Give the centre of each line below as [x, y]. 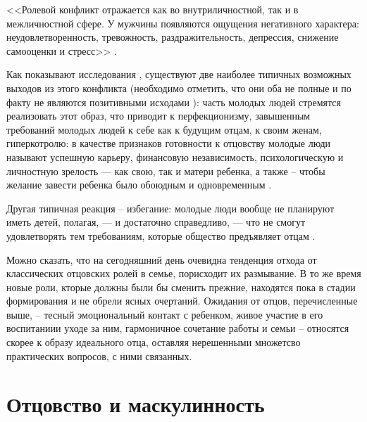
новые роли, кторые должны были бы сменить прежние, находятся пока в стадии [181, 287]
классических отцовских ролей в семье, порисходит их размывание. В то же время [184, 273]
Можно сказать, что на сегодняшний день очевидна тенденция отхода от [162, 259]
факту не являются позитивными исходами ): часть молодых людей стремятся [174, 102]
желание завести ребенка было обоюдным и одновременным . [139, 185]
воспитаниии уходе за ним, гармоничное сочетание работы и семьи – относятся [178, 328]
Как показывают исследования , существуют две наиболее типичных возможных [179, 74]
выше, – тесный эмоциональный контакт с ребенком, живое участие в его [165, 314]
